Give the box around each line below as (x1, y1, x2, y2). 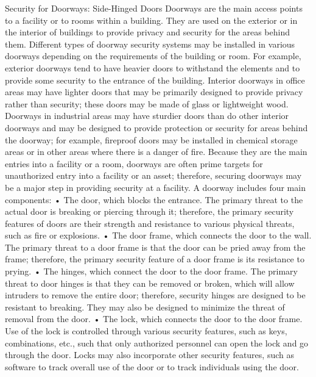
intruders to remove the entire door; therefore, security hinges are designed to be (5, 289, 306, 301)
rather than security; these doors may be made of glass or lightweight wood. (5, 97, 289, 110)
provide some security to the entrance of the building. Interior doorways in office (5, 73, 305, 86)
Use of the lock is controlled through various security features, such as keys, (5, 325, 287, 337)
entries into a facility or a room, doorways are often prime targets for (5, 157, 263, 170)
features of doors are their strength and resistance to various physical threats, (5, 217, 295, 229)
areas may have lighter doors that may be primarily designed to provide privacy (5, 85, 303, 98)
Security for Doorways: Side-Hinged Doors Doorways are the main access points (5, 2, 303, 14)
